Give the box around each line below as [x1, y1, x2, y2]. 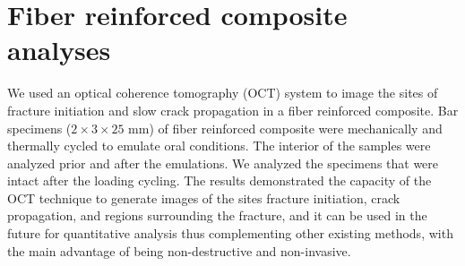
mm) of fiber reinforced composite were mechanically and [128, 118, 443, 137]
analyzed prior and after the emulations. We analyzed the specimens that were [7, 153, 439, 172]
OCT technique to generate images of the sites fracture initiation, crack [7, 188, 400, 207]
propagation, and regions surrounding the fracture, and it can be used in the [7, 206, 427, 225]
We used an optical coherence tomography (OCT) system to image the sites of [7, 83, 438, 102]
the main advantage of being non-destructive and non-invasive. [7, 241, 351, 260]
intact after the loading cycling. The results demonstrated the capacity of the [7, 171, 432, 190]
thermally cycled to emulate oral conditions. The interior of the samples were [7, 136, 431, 155]
